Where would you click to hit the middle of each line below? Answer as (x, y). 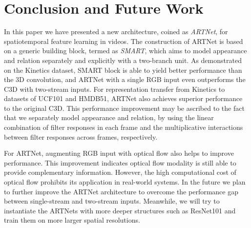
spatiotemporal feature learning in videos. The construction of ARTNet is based (124, 41)
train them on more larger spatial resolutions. (72, 220)
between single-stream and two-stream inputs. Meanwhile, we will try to (112, 201)
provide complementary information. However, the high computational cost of (120, 172)
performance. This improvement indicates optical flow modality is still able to (120, 162)
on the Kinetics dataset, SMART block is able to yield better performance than (123, 70)
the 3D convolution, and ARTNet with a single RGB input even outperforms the (125, 79)
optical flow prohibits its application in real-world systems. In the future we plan (125, 182)
